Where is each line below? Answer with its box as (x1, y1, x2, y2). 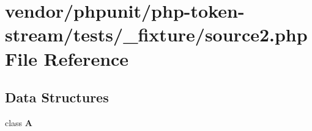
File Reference (5, 46, 129, 71)
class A (5, 116, 32, 129)
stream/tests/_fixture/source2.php (5, 22, 308, 47)
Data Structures (5, 88, 109, 107)
